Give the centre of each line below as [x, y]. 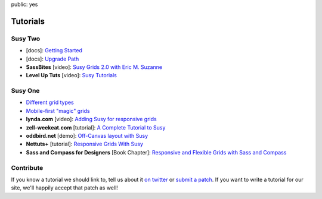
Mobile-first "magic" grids [58, 110]
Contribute [27, 168]
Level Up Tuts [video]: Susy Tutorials [72, 75]
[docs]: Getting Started [54, 50]
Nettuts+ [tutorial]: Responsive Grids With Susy [84, 144]
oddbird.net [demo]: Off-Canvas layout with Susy [87, 136]
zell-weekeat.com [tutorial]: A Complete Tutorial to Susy [96, 127]
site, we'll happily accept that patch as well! [65, 188]
